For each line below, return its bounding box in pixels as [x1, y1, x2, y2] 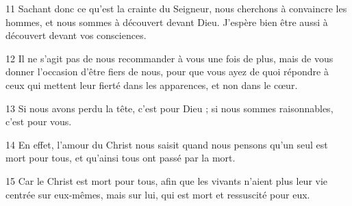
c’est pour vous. [5, 114, 72, 129]
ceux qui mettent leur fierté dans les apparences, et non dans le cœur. [5, 77, 298, 92]
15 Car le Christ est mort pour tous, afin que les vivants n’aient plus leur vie [5, 173, 328, 188]
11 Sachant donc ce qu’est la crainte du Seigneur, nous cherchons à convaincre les [5, 1, 347, 15]
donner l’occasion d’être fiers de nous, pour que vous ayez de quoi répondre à [5, 64, 329, 79]
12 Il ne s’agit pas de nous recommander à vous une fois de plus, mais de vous [5, 51, 334, 65]
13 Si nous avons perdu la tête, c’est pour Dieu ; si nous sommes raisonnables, [5, 101, 334, 115]
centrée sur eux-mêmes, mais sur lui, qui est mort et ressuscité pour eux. [5, 187, 310, 201]
